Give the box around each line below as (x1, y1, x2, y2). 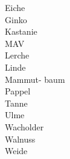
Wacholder (5, 120, 44, 133)
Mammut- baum (5, 72, 65, 85)
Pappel (5, 85, 31, 97)
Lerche (5, 49, 30, 62)
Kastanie (5, 25, 37, 38)
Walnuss (5, 132, 36, 145)
